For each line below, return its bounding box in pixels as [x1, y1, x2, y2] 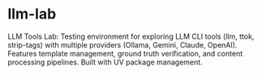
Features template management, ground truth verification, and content [7, 48, 243, 58]
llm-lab [7, 5, 57, 23]
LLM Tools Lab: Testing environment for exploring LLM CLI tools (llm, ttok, [7, 31, 255, 41]
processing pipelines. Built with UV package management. [7, 57, 204, 67]
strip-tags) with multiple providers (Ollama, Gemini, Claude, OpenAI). [7, 40, 238, 49]
